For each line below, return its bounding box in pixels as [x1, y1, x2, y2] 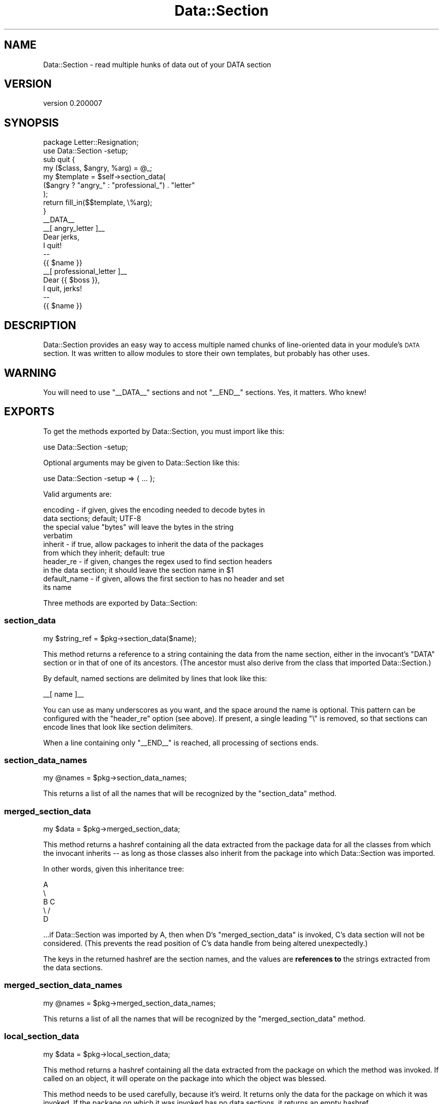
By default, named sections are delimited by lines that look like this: [43, 674, 267, 683]
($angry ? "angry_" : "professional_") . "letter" [43, 181, 195, 190]
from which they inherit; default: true [43, 548, 165, 557]
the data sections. [43, 963, 103, 972]
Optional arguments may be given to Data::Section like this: [43, 458, 240, 467]
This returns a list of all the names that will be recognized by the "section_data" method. [43, 789, 337, 798]
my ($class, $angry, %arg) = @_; [43, 164, 152, 173]
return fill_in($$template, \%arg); [43, 198, 152, 207]
